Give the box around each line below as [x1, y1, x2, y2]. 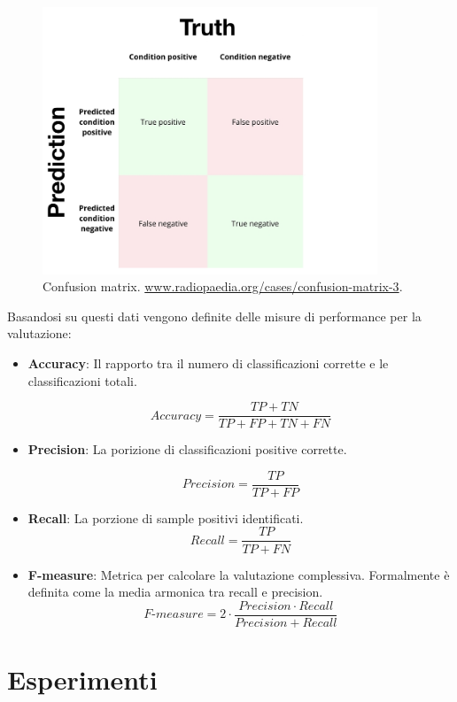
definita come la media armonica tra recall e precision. [27, 582, 323, 601]
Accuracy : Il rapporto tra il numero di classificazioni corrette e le [27, 353, 389, 372]
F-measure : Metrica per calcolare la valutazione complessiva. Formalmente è [27, 565, 450, 583]
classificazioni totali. [27, 371, 137, 390]
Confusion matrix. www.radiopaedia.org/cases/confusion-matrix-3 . [43, 277, 403, 296]
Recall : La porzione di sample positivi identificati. [27, 508, 304, 527]
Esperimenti [7, 660, 158, 697]
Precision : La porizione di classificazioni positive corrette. [27, 440, 347, 459]
